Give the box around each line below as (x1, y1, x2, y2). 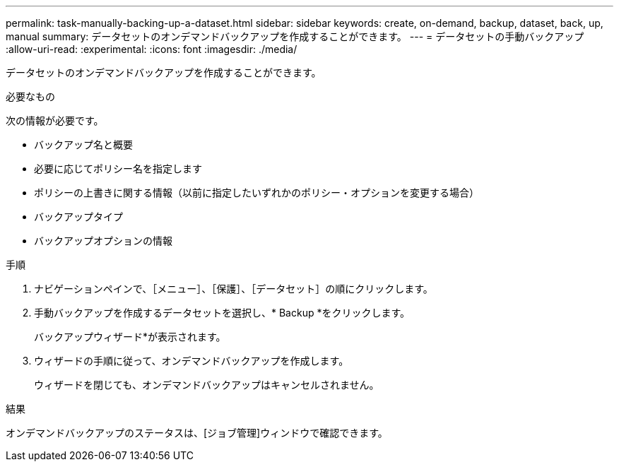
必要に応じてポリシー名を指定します (34, 162, 202, 175)
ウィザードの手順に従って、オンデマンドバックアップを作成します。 (34, 355, 349, 367)
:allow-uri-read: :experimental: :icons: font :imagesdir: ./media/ (6, 43, 297, 55)
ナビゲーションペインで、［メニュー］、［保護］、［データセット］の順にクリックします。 (34, 283, 433, 295)
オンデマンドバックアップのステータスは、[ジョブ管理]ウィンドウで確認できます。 (6, 427, 388, 439)
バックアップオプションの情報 (34, 235, 172, 247)
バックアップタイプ (34, 211, 123, 223)
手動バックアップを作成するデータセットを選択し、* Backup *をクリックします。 (34, 307, 411, 319)
